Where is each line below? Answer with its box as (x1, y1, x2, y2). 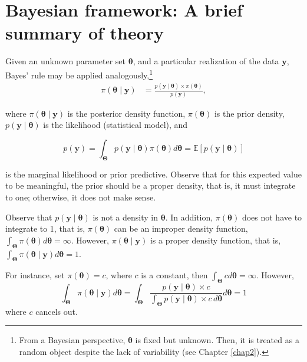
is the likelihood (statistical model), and (43, 119, 188, 131)
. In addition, (165, 210, 213, 223)
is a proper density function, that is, (150, 233, 281, 246)
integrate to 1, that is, (5, 222, 85, 235)
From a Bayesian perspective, (19, 334, 126, 346)
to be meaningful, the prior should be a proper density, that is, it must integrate (5, 179, 296, 192)
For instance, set (5, 269, 65, 281)
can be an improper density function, (114, 222, 248, 235)
